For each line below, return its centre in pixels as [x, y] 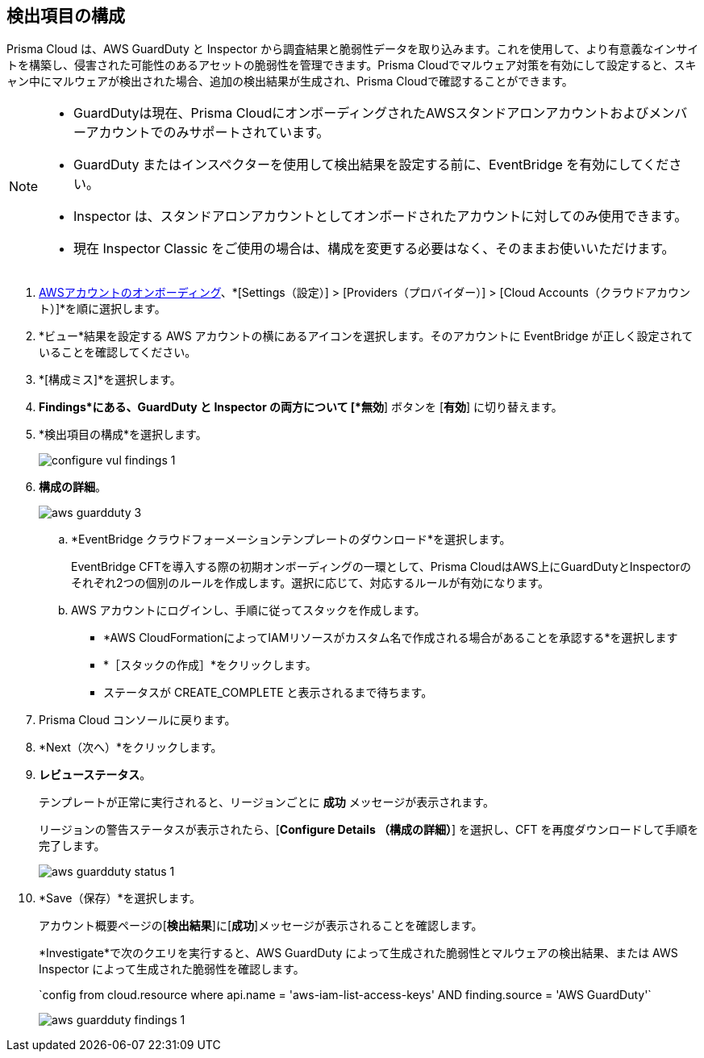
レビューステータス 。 [95, 775]
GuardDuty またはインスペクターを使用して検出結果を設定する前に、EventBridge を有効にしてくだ [371, 165]
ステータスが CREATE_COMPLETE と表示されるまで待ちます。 [268, 693]
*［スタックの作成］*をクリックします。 [210, 665]
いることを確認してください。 [118, 352]
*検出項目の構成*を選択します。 [123, 435]
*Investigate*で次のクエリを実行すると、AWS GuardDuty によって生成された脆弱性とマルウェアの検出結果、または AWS [358, 953]
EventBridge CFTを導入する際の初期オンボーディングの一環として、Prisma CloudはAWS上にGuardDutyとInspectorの [381, 567]
